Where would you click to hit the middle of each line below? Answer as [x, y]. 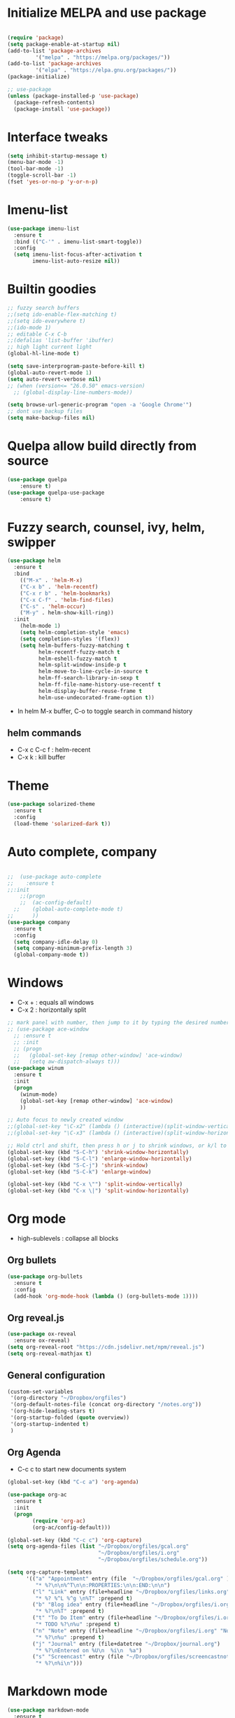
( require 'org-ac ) [59, 1521]
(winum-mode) [39, 1094]
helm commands [44, 733]
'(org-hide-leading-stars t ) [53, 1411]
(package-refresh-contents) [55, 102]
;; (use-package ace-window [48, 1029]
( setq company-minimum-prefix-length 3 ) [73, 948]
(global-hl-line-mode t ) [43, 354]
